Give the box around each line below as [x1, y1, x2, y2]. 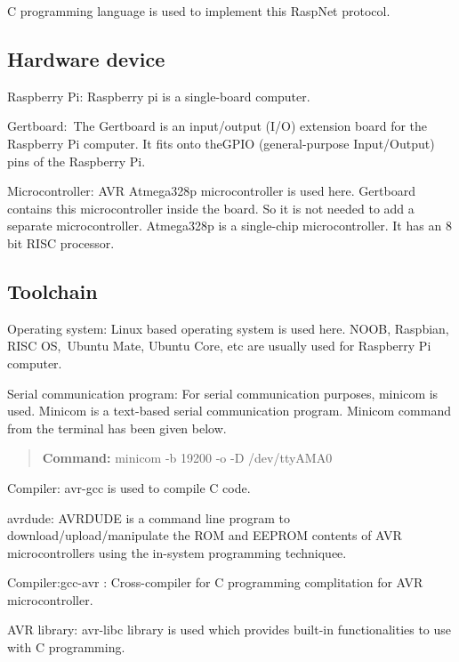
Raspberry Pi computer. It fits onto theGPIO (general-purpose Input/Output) [7, 133, 435, 152]
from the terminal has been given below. [7, 418, 227, 437]
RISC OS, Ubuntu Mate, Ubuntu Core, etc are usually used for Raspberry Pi [7, 336, 431, 355]
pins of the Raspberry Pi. [7, 151, 146, 170]
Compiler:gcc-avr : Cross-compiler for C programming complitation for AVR [7, 573, 423, 592]
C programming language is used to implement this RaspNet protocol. [7, 2, 391, 20]
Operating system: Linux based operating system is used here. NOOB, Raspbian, [7, 319, 449, 337]
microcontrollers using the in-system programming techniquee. [7, 543, 347, 561]
